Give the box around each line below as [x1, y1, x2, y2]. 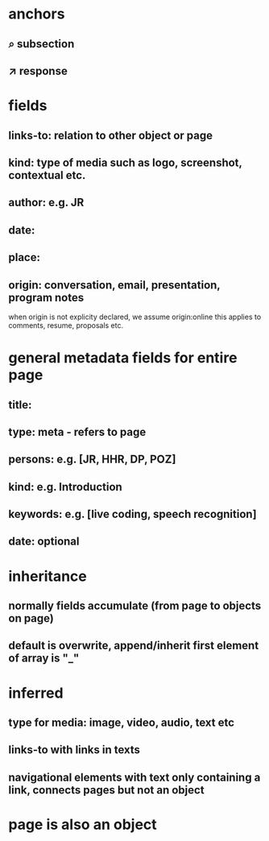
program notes [8, 291, 85, 304]
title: [8, 398, 32, 412]
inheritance [8, 567, 87, 585]
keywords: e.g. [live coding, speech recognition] [8, 507, 257, 521]
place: [8, 251, 40, 264]
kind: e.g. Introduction [8, 480, 122, 494]
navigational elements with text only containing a [8, 770, 261, 784]
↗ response [8, 64, 68, 77]
